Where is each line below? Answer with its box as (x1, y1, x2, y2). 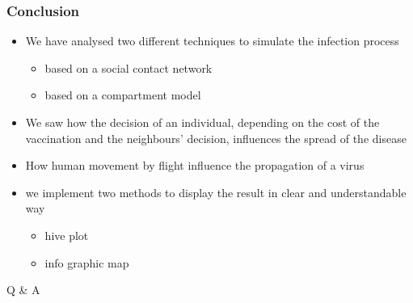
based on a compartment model (44, 86, 201, 103)
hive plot (44, 226, 89, 243)
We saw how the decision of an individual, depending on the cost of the (25, 114, 380, 130)
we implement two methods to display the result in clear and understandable (25, 183, 407, 200)
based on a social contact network (44, 59, 213, 76)
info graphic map (44, 254, 129, 271)
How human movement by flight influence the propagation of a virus (25, 157, 365, 174)
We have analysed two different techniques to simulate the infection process (25, 32, 399, 49)
